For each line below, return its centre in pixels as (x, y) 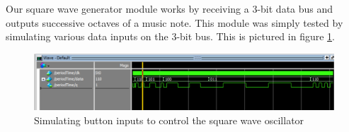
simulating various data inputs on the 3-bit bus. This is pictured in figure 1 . (170, 36)
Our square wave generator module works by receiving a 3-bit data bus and (170, 8)
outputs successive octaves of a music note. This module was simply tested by (174, 22)
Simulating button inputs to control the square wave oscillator (169, 120)
